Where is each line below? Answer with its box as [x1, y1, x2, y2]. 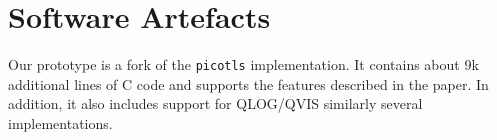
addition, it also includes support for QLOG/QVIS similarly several [8, 93, 423, 114]
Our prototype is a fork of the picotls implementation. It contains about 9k [8, 54, 479, 75]
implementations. [8, 112, 113, 133]
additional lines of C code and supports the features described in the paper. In [8, 73, 489, 94]
